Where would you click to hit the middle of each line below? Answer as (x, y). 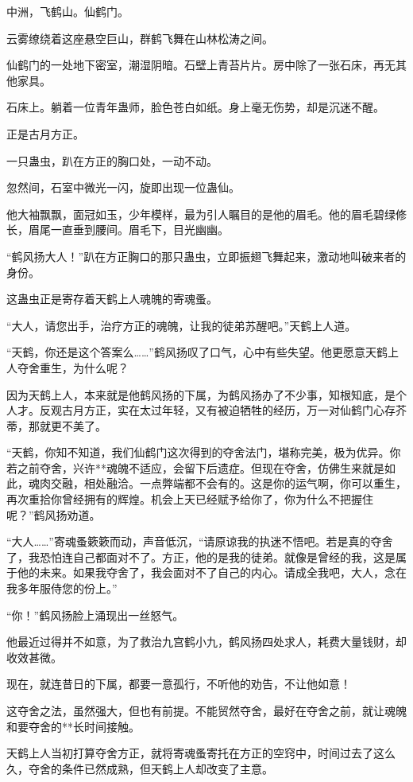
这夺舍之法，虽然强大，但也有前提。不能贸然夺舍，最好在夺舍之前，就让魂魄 (206, 710)
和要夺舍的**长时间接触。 (73, 726)
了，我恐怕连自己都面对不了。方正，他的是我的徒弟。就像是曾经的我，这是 (201, 556)
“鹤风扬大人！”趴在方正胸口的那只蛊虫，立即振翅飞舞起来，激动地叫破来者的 (206, 256)
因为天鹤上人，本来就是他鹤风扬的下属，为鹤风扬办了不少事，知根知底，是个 (206, 394)
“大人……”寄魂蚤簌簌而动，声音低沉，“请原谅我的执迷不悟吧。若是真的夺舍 (200, 541)
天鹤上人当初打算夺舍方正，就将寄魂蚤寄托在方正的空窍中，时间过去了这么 (201, 753)
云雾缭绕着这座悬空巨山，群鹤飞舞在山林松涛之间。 (140, 38)
